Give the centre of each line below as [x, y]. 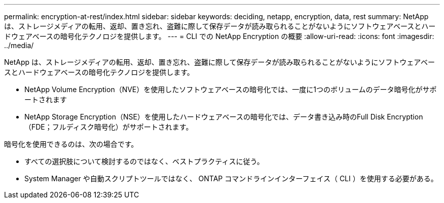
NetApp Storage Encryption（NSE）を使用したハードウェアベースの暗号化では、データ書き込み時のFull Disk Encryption [224, 117]
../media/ [19, 45]
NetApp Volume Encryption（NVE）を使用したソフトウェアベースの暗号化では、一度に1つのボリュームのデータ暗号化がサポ [231, 89]
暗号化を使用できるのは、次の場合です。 [71, 144]
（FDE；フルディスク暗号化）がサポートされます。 [109, 127]
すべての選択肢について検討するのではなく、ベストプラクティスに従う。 [144, 161]
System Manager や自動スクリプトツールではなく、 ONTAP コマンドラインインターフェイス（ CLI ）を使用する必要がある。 [231, 178]
